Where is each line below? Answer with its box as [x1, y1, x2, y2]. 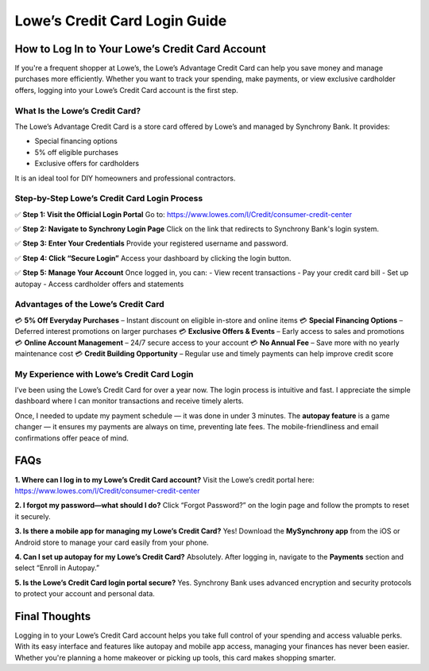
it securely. [14, 511, 51, 521]
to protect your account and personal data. [14, 589, 155, 599]
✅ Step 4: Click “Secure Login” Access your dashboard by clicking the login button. [14, 253, 292, 262]
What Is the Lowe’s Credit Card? [14, 105, 141, 116]
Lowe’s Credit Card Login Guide [14, 12, 227, 29]
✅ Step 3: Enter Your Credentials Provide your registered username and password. [14, 239, 289, 248]
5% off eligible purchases [34, 147, 119, 157]
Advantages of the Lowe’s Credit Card [14, 299, 164, 310]
